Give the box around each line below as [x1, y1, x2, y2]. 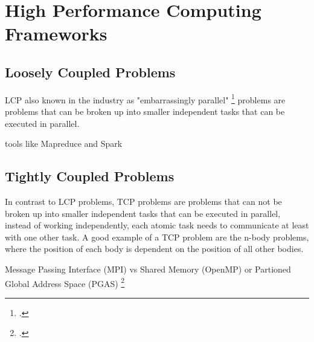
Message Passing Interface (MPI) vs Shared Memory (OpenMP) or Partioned [5, 262, 291, 275]
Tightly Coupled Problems [5, 167, 175, 186]
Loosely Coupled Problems [5, 62, 176, 81]
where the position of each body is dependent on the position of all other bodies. [5, 242, 304, 255]
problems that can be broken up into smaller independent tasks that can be [5, 105, 285, 118]
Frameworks [5, 21, 107, 46]
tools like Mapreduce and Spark [5, 137, 123, 150]
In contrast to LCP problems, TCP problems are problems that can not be [5, 195, 282, 207]
